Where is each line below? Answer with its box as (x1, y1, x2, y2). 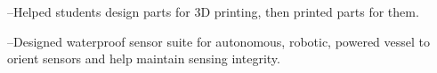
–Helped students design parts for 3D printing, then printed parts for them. (7, 3, 419, 20)
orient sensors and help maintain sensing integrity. (7, 49, 280, 68)
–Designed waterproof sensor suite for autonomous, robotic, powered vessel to (7, 32, 431, 50)
